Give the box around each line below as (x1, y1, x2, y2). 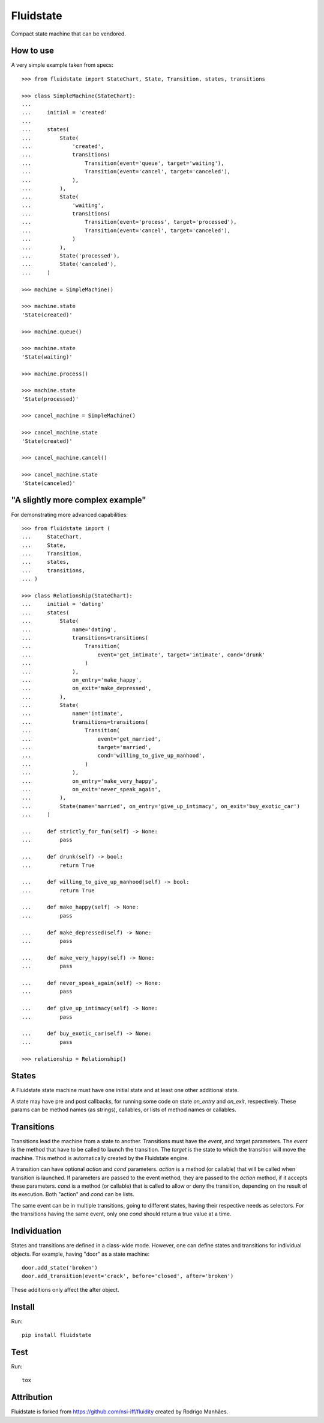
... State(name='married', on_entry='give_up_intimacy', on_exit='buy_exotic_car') (22, 803, 300, 809)
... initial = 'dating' (22, 600, 104, 608)
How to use (11, 46, 54, 56)
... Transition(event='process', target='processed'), (22, 218, 237, 226)
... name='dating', (22, 626, 117, 633)
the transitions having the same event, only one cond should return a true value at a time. (11, 1210, 232, 1218)
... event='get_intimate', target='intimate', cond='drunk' (22, 651, 266, 658)
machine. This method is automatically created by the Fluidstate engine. (11, 1154, 189, 1161)
